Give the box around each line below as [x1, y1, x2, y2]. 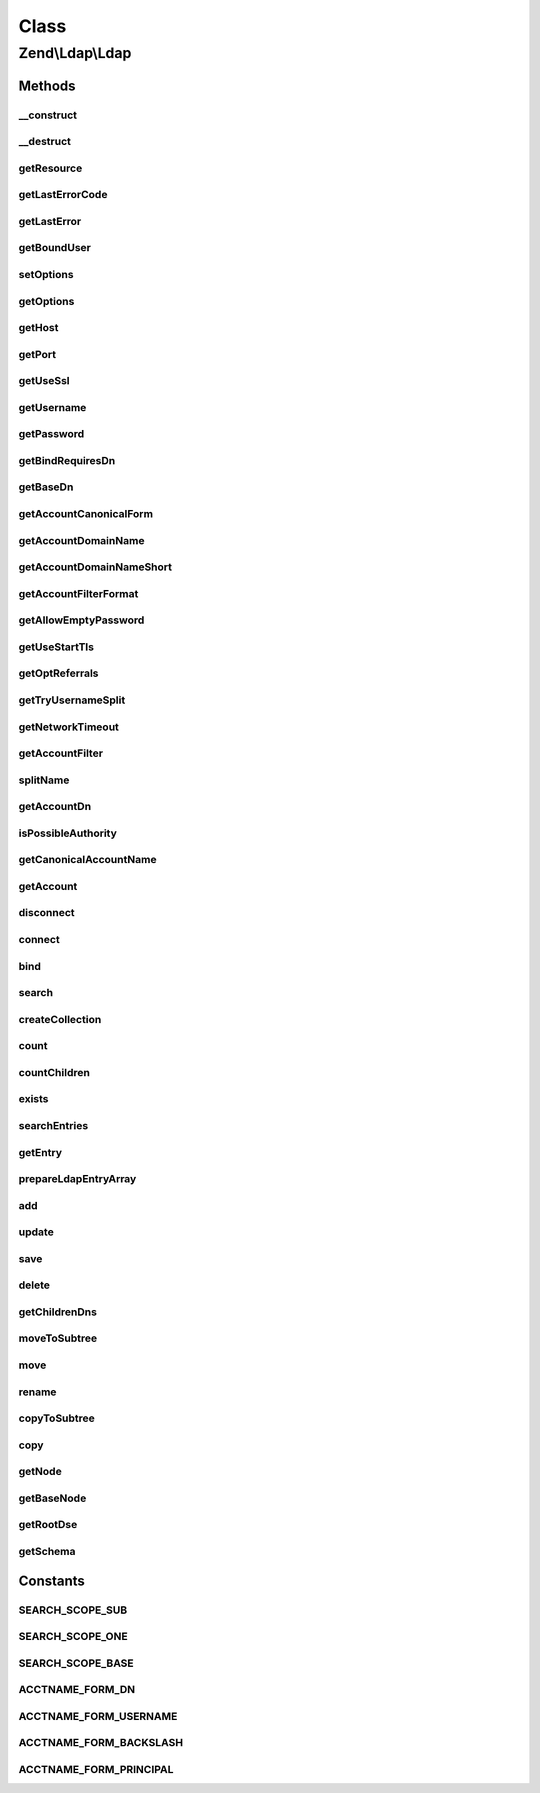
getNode [18, 1465, 62, 1479]
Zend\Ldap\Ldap [18, 44, 132, 62]
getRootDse [18, 1518, 78, 1532]
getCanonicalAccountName [18, 853, 157, 867]
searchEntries [18, 1118, 89, 1132]
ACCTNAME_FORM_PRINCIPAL [18, 1762, 174, 1776]
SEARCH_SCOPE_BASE [18, 1656, 134, 1670]
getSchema [18, 1544, 76, 1558]
